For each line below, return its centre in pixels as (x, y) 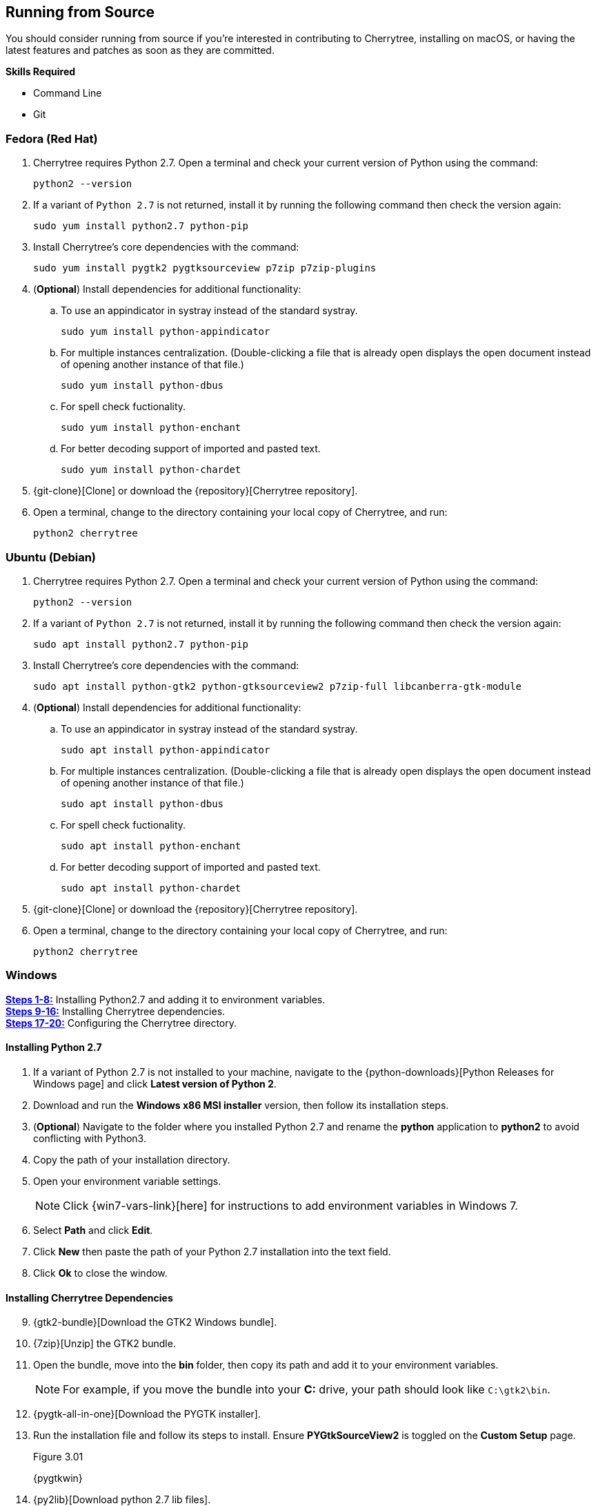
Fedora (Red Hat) (52, 138)
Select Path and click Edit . (93, 1230)
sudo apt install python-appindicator (166, 750)
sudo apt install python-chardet (151, 888)
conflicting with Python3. (90, 1138)
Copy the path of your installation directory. (132, 1159)
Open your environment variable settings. (127, 1181)
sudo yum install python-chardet (151, 470)
